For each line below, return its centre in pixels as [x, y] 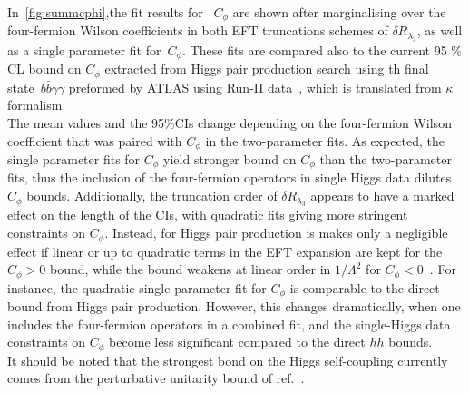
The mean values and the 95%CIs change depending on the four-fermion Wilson [230, 122]
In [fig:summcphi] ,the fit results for [105, 12]
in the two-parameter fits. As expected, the [325, 140]
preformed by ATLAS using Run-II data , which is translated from [255, 87]
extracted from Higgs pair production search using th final [267, 69]
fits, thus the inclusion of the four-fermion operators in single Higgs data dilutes [230, 177]
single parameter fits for [74, 159]
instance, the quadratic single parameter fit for [137, 287]
